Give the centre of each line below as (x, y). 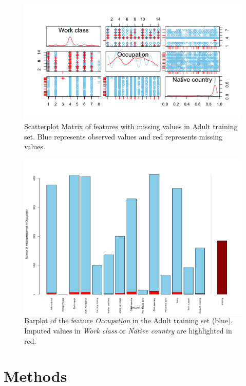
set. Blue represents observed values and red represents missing (124, 136)
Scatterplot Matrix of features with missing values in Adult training (131, 126)
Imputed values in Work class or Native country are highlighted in (128, 331)
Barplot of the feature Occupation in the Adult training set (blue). (129, 320)
